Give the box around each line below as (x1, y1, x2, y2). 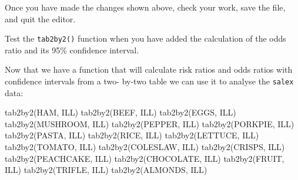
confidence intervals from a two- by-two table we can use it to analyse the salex (5, 75, 294, 87)
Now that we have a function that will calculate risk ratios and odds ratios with (5, 63, 293, 76)
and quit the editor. (5, 12, 76, 25)
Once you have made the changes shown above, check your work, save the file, (5, 1, 286, 13)
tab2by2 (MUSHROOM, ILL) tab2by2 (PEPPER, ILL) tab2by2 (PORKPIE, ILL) (5, 117, 294, 130)
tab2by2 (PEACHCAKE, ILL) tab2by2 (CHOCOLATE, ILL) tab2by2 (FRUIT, (5, 152, 284, 164)
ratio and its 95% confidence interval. (5, 43, 139, 56)
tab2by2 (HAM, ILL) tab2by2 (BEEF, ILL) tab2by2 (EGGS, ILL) (5, 106, 236, 118)
